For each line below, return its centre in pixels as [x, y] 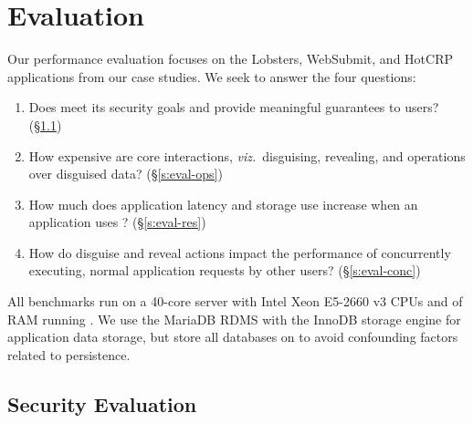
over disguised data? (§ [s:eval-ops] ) [126, 174]
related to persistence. [69, 354]
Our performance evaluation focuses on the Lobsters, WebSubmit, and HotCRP [230, 59]
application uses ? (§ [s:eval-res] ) [117, 222]
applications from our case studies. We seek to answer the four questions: [212, 76]
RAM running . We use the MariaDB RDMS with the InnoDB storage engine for [234, 319]
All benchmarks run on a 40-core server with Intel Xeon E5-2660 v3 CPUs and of [235, 301]
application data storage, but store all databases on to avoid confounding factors [233, 337]
